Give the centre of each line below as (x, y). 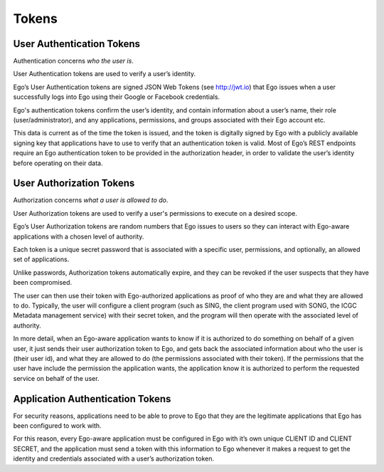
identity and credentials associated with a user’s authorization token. (114, 458)
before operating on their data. (58, 163)
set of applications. (41, 259)
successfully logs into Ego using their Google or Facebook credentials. (117, 97)
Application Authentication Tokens (92, 399)
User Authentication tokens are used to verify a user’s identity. (105, 74)
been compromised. (43, 283)
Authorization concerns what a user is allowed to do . (91, 200)
